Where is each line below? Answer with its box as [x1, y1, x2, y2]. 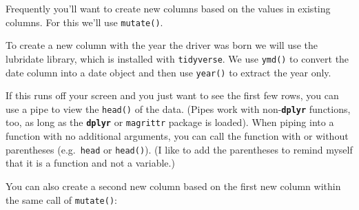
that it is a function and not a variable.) [6, 156, 175, 170]
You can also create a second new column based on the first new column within [6, 178, 341, 193]
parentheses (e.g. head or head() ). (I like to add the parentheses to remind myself [6, 142, 353, 156]
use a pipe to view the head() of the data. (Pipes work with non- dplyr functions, [6, 101, 351, 116]
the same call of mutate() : [6, 192, 117, 207]
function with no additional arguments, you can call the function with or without [6, 129, 349, 143]
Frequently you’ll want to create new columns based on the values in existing [6, 1, 331, 15]
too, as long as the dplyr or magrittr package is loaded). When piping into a [6, 115, 334, 129]
